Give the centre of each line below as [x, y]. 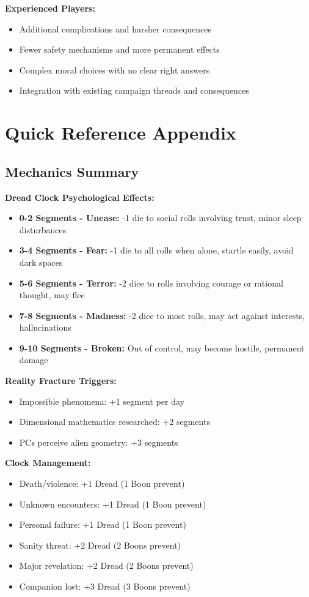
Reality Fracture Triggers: [61, 381]
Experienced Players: [50, 8]
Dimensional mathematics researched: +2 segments [115, 422]
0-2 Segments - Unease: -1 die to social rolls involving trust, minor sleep [160, 218]
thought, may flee [52, 295]
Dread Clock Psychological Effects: [80, 197]
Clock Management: [48, 463]
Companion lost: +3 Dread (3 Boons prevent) [105, 586]
